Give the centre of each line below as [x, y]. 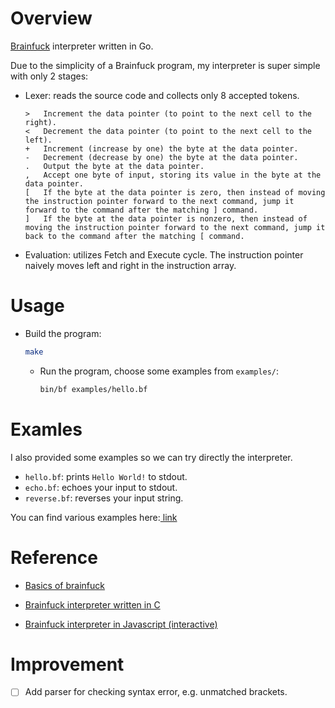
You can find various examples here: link [94, 517]
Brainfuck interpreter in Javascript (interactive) [121, 624]
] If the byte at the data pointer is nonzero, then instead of [166, 218]
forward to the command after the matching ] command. [141, 210]
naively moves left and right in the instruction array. [130, 265]
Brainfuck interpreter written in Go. [82, 46]
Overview [51, 18]
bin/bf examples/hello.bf [93, 389]
